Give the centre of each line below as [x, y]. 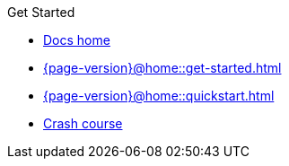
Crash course [83, 123]
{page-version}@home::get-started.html [162, 68]
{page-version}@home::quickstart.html [159, 96]
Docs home [77, 40]
